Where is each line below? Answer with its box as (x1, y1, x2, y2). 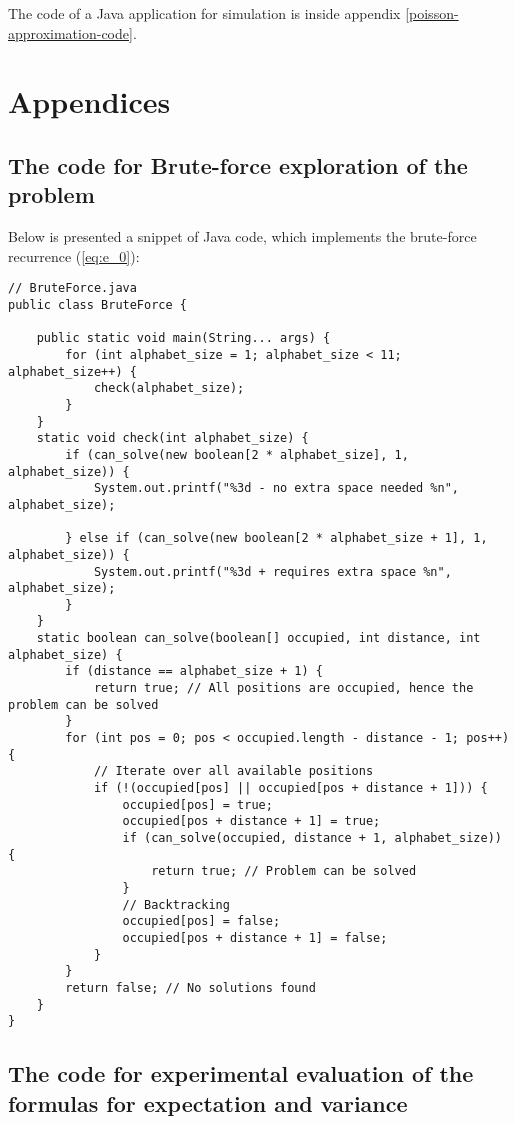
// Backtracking (122, 897, 230, 912)
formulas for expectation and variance (8, 1087, 408, 1118)
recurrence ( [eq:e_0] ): (8, 245, 140, 266)
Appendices (8, 81, 171, 122)
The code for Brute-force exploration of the (8, 149, 468, 180)
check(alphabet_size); (93, 381, 245, 396)
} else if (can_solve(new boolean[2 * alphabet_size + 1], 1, (65, 531, 488, 546)
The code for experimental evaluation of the (8, 1058, 474, 1089)
